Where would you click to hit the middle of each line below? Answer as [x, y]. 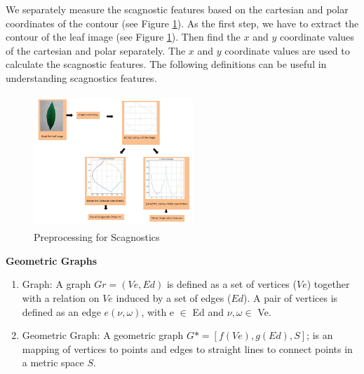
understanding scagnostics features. [81, 77]
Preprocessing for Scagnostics [97, 237]
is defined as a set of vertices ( [231, 284]
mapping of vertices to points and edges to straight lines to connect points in [187, 348]
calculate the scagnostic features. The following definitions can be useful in [166, 64]
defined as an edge [61, 311]
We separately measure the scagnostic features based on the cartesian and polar [177, 9]
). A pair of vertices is [291, 297]
